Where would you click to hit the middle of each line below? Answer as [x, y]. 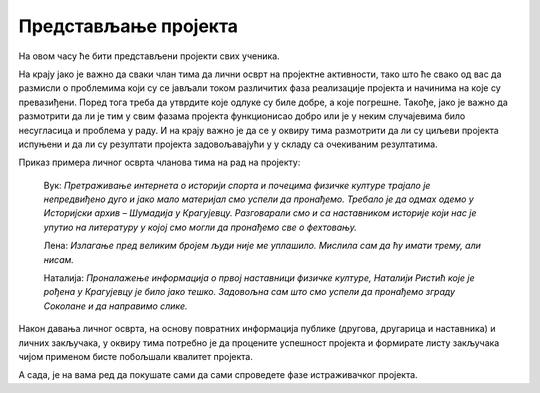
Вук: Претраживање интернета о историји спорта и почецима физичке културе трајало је [237, 185]
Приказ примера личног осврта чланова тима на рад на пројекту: [159, 162]
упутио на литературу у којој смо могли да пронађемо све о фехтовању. [200, 227]
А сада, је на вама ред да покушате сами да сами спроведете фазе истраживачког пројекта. [218, 375]
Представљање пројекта [128, 26]
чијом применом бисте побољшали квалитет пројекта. [136, 356]
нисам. [59, 259]
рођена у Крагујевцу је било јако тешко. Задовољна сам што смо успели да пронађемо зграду [249, 292]
